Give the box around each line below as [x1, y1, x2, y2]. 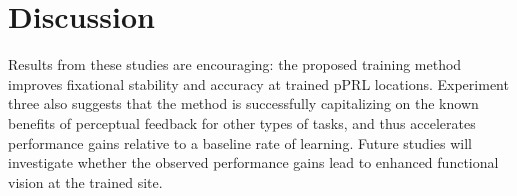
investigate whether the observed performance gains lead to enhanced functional [8, 152, 499, 173]
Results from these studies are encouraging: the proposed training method [8, 54, 462, 75]
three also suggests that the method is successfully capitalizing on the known [8, 93, 479, 114]
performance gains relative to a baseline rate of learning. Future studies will [8, 132, 472, 153]
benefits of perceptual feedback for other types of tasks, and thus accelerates [8, 112, 476, 133]
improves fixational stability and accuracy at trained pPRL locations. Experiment [8, 73, 509, 94]
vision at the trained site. [8, 171, 163, 192]
